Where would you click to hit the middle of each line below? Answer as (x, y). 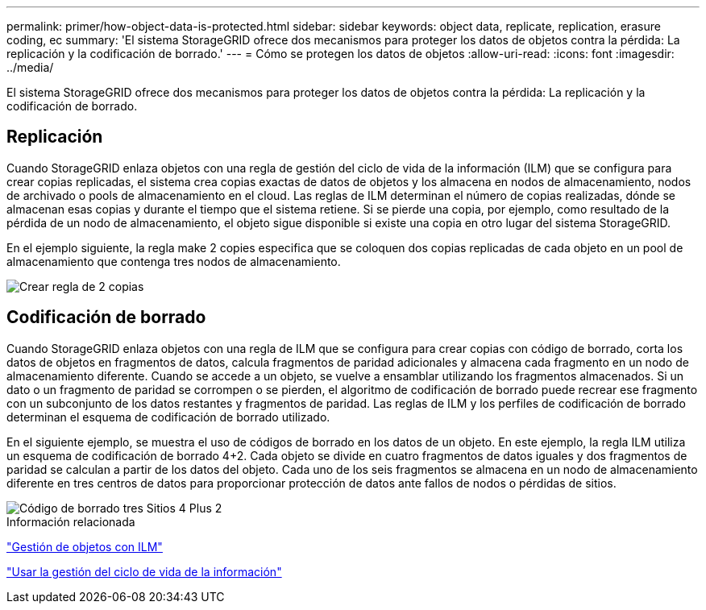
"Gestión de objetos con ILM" (85, 546)
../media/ (30, 67)
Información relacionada (71, 521)
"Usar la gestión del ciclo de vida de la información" (144, 571)
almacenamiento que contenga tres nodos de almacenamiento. (174, 261)
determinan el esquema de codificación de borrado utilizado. (168, 417)
